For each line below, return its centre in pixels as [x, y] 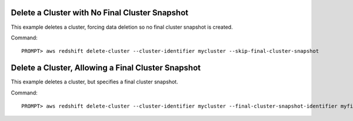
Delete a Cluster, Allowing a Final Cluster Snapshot [106, 68]
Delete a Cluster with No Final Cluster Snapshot [99, 13]
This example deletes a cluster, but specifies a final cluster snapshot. [95, 82]
